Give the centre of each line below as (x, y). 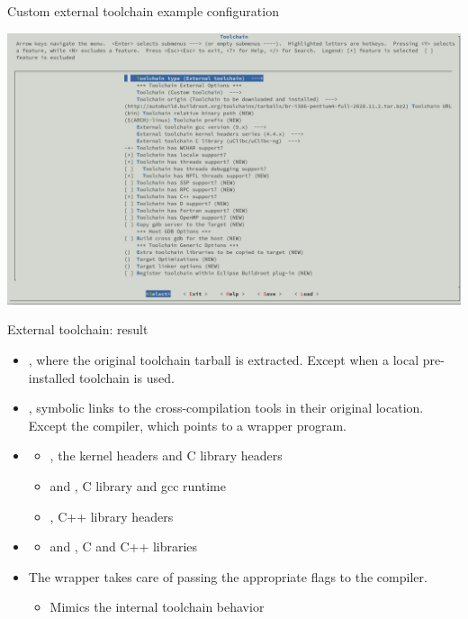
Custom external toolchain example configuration (143, 11)
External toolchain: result (78, 329)
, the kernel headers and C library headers (166, 455)
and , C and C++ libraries (124, 546)
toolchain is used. (126, 377)
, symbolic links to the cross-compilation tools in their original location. (226, 408)
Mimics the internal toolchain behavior (157, 607)
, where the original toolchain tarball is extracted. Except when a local (224, 360)
